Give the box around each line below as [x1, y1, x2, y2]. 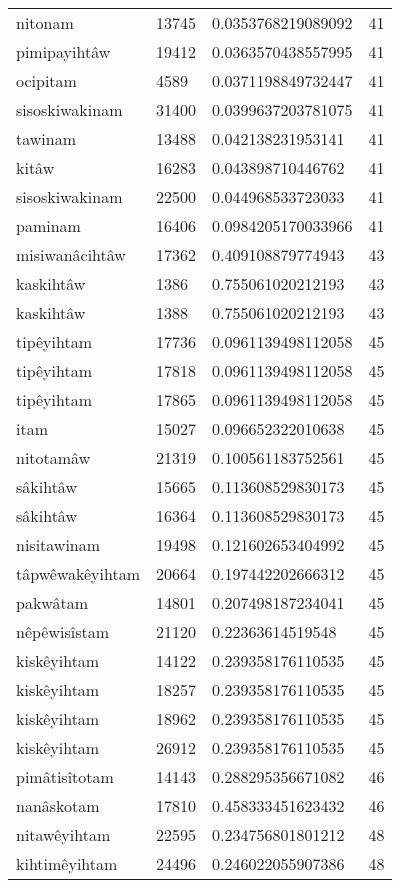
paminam [16, 214, 81, 237]
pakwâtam [16, 591, 89, 614]
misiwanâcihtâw [16, 243, 126, 266]
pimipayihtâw [16, 40, 111, 63]
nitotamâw [16, 446, 91, 469]
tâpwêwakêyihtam [16, 562, 140, 585]
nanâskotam [16, 794, 100, 817]
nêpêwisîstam [16, 620, 110, 643]
